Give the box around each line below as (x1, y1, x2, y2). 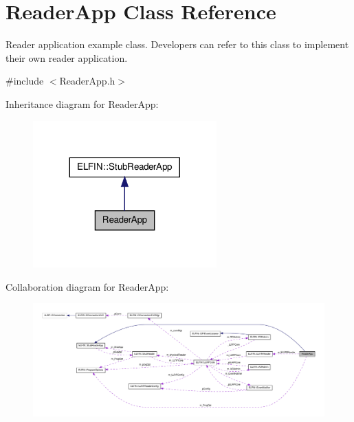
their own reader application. (5, 50, 128, 65)
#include (5, 74, 44, 88)
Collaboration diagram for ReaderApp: (5, 279, 169, 293)
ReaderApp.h (59, 74, 115, 88)
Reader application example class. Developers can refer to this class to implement (5, 37, 349, 52)
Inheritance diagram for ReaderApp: (5, 96, 159, 111)
